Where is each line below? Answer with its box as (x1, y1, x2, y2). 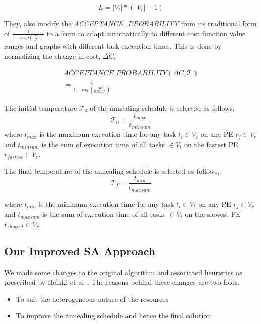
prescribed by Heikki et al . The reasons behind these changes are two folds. (4, 277, 240, 287)
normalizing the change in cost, (4, 50, 101, 61)
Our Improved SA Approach (4, 243, 156, 258)
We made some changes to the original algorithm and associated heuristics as (4, 267, 242, 277)
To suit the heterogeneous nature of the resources (16, 293, 169, 304)
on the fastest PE (184, 139, 238, 149)
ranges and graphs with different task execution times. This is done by (4, 40, 222, 51)
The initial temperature (4, 102, 77, 113)
